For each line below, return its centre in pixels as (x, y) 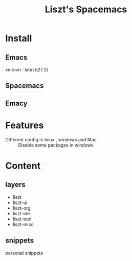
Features (25, 125)
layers (15, 185)
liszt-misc (23, 224)
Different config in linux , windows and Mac (51, 139)
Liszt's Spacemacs (86, 10)
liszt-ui (20, 202)
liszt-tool (22, 219)
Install (19, 38)
